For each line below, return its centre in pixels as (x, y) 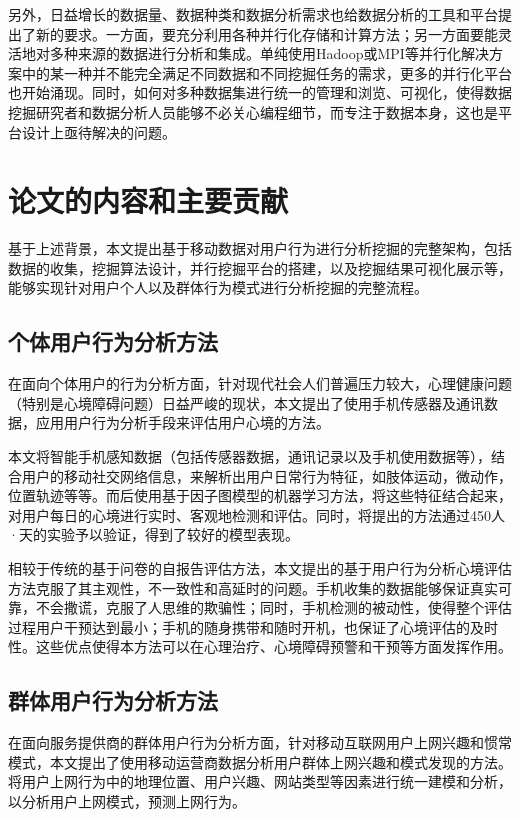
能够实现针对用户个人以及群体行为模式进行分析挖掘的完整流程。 (218, 287)
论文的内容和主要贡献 (148, 200)
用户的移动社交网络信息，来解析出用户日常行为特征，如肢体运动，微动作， (266, 475)
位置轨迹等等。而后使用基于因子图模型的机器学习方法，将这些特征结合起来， (260, 495)
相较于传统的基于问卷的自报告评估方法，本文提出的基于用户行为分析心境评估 (260, 568)
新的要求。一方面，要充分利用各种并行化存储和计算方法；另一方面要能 (266, 33)
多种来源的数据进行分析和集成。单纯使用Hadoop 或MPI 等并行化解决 (269, 53)
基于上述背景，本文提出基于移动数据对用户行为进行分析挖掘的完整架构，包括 (260, 248)
